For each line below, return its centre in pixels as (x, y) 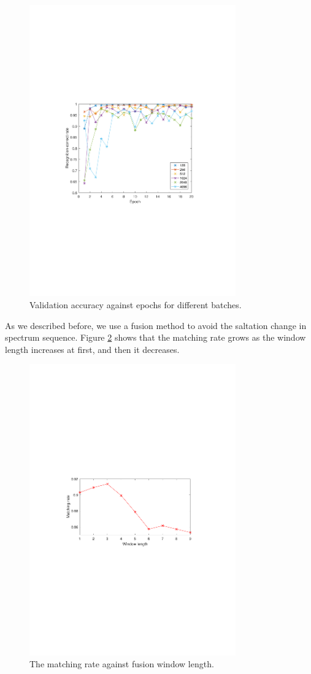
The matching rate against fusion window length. (122, 664)
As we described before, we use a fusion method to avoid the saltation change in (156, 325)
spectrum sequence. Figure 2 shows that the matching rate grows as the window (155, 337)
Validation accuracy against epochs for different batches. (136, 305)
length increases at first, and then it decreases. (92, 349)
